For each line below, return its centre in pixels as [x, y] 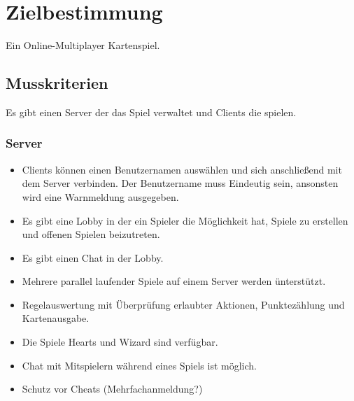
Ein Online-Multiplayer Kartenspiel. [83, 45]
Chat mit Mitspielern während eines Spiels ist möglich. [140, 365]
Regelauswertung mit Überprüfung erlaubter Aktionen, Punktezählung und [183, 304]
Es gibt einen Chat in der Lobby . [93, 257]
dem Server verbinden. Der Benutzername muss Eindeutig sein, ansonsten [180, 183]
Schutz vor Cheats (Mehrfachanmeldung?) [112, 389]
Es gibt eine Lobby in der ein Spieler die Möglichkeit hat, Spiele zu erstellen [185, 220]
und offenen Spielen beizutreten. [91, 234]
